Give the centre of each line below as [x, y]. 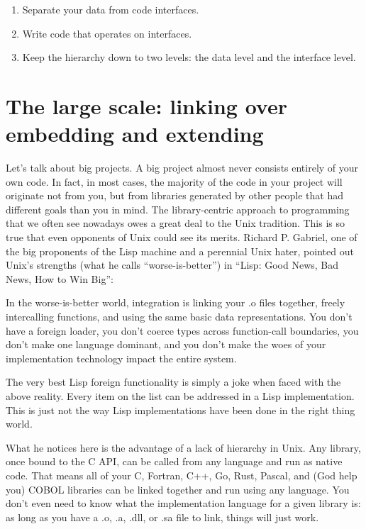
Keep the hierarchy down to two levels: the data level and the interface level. [189, 57]
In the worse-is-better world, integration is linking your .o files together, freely [176, 302]
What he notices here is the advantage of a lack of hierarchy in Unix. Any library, [183, 447]
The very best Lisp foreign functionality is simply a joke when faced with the [173, 382]
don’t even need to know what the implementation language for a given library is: [183, 503]
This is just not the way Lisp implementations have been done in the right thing [181, 410]
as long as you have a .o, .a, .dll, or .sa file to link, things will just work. [162, 517]
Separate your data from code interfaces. [111, 9]
